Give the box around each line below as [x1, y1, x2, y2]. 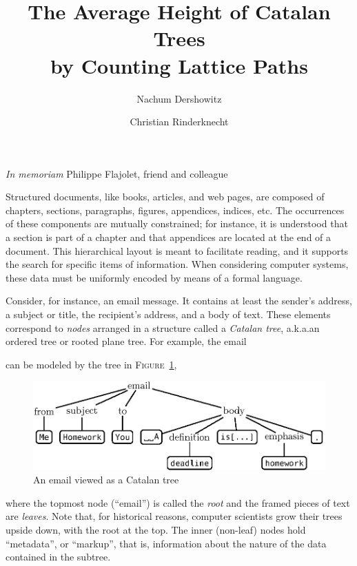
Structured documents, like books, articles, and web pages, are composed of [6, 189, 325, 204]
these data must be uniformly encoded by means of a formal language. [6, 270, 303, 284]
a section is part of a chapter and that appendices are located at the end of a [6, 230, 331, 244]
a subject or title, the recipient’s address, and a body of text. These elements [6, 307, 331, 322]
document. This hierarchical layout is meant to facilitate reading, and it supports [6, 243, 349, 258]
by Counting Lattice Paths [50, 51, 308, 79]
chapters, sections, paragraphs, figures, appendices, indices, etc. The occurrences [6, 202, 345, 217]
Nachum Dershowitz [136, 91, 222, 105]
